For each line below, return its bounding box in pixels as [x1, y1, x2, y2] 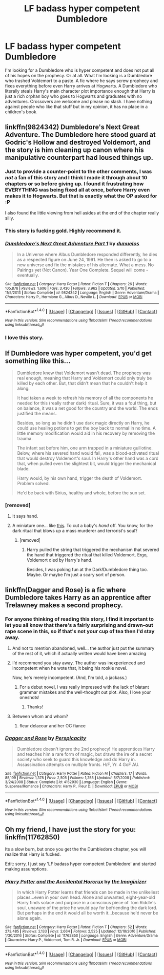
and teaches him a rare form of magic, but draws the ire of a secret [17, 751, 152, 757]
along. [17, 385, 30, 391]
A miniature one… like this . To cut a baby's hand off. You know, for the [12, 522, 153, 528]
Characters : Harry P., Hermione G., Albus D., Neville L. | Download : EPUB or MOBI [5, 294, 143, 299]
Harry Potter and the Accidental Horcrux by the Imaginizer [5, 878, 147, 885]
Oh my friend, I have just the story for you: [5, 826, 136, 834]
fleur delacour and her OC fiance [19, 722, 86, 728]
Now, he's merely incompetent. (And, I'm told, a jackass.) [12, 675, 127, 680]
